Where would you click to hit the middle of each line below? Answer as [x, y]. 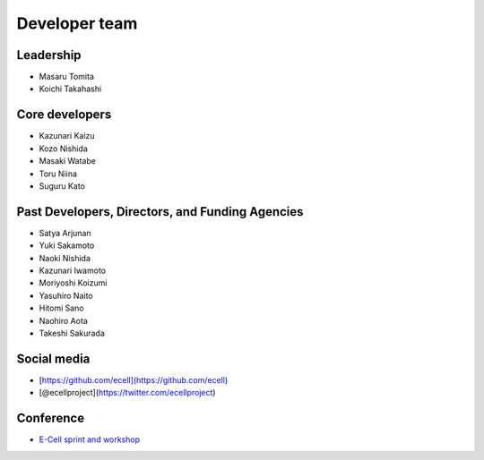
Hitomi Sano [61, 308]
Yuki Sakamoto [67, 245]
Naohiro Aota [64, 320]
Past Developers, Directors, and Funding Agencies [160, 212]
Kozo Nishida [64, 149]
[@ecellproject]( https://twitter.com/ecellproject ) [127, 393]
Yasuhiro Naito [66, 295]
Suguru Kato [62, 186]
